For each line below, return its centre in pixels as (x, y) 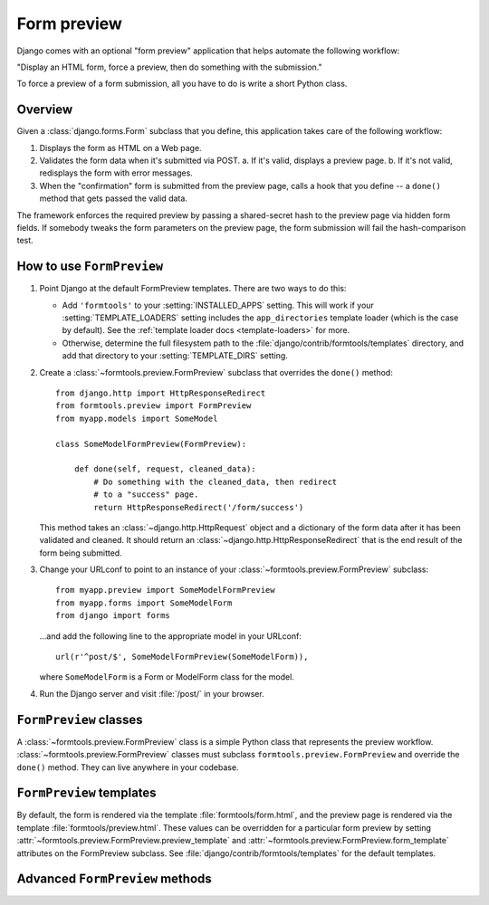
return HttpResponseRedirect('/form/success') (199, 507)
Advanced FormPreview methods (114, 879)
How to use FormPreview (90, 267)
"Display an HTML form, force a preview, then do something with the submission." (170, 67)
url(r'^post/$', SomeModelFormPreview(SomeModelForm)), (182, 657)
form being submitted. (81, 553)
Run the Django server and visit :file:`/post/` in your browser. (152, 693)
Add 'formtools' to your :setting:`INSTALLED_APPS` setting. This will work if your (218, 305)
